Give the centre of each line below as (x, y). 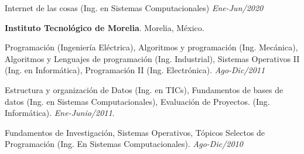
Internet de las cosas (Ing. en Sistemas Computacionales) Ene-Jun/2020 (134, 8)
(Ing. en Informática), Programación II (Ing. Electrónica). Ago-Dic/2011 (135, 70)
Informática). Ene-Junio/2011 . (60, 113)
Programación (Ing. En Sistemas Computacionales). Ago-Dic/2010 (124, 144)
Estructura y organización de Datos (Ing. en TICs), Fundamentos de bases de (144, 89)
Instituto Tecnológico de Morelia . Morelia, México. (105, 27)
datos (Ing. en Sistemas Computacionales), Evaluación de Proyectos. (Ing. (137, 101)
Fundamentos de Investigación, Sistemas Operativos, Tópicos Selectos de (135, 132)
